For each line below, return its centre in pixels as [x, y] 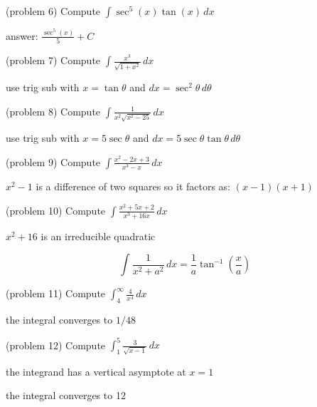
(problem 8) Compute [53, 111]
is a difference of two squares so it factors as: [133, 186]
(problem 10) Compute [56, 210]
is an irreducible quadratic [98, 236]
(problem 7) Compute [53, 60]
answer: [22, 35]
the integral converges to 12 [66, 395]
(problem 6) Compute [53, 11]
